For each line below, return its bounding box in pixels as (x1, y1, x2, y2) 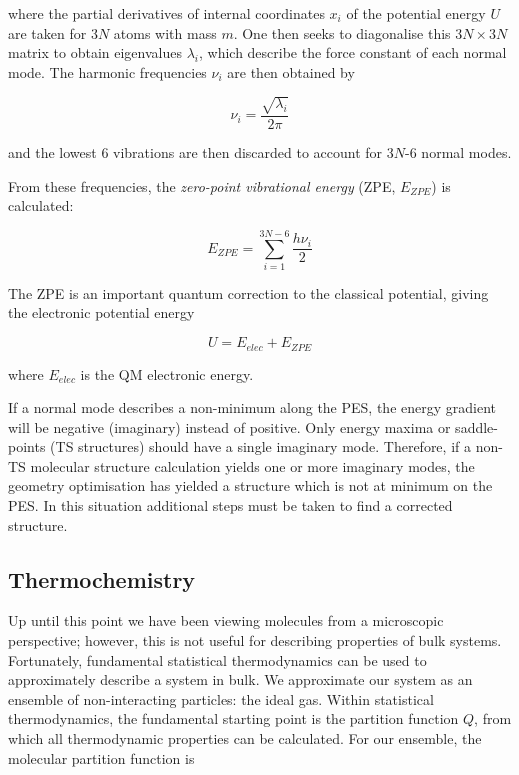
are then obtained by (227, 61, 355, 82)
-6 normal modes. (405, 141, 512, 162)
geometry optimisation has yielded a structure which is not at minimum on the (8, 475, 493, 496)
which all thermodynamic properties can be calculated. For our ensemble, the (8, 728, 482, 749)
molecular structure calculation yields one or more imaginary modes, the (30, 455, 475, 476)
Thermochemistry (8, 563, 196, 594)
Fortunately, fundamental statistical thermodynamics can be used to (8, 649, 427, 670)
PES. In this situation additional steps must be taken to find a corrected (8, 495, 453, 516)
